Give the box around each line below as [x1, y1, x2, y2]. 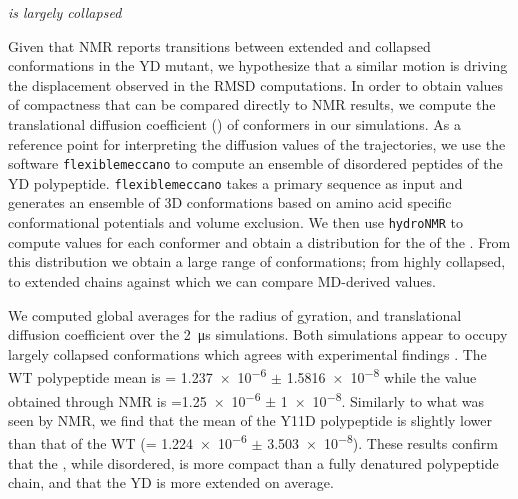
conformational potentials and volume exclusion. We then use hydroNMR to [8, 212, 464, 233]
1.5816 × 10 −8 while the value [286, 364, 477, 387]
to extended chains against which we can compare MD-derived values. [8, 270, 436, 291]
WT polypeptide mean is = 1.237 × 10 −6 [8, 364, 267, 387]
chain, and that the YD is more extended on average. [8, 472, 334, 493]
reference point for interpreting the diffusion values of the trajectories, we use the [8, 133, 506, 154]
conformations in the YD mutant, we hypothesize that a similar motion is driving [8, 55, 508, 76]
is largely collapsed [8, 2, 122, 22]
